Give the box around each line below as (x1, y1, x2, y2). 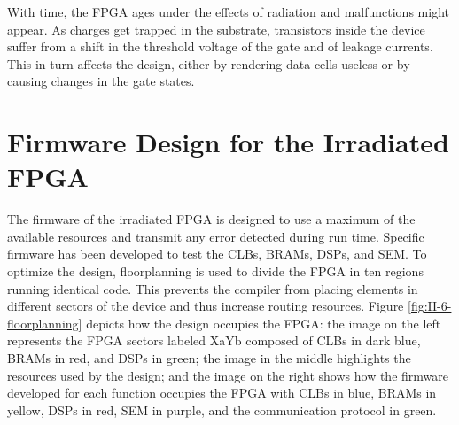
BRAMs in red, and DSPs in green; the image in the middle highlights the (7, 349, 411, 367)
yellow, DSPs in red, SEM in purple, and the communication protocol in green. (7, 400, 437, 419)
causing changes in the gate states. (7, 72, 195, 90)
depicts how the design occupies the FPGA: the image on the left (86, 313, 441, 332)
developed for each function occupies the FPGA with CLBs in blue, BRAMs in (7, 383, 437, 402)
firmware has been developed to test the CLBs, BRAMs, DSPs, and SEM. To (7, 244, 427, 263)
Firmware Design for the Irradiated (7, 124, 449, 160)
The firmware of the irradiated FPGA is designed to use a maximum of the (7, 210, 416, 228)
